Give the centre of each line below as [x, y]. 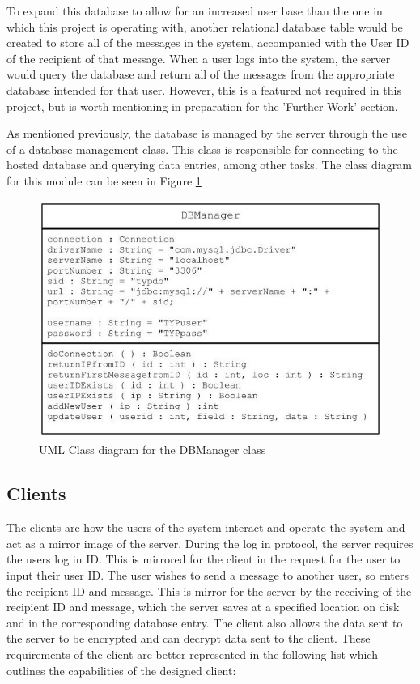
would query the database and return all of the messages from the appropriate [201, 74]
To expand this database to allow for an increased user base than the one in [195, 11]
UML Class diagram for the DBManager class [153, 450]
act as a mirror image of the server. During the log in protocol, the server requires [210, 543]
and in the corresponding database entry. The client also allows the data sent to [205, 622]
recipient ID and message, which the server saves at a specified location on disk [203, 607]
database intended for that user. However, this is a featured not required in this [204, 89]
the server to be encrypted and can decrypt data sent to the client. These [189, 638]
